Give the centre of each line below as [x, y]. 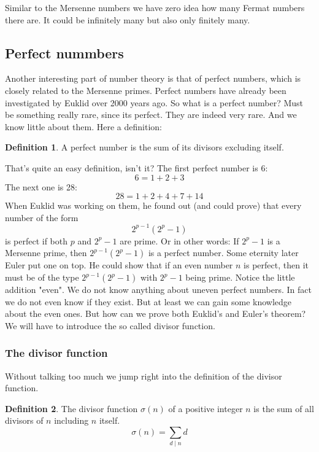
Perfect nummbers [64, 53]
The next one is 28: [41, 186]
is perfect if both [37, 240]
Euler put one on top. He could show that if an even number [119, 265]
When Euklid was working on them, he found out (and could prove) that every [153, 205]
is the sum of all [284, 408]
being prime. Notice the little [240, 277]
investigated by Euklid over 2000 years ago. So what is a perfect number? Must [154, 102]
